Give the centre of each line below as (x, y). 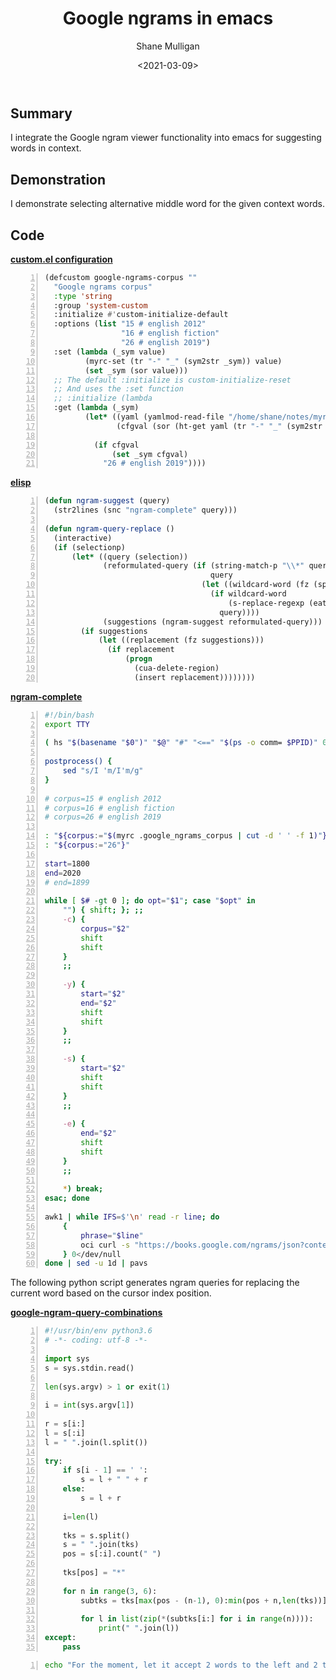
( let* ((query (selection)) (130, 557)
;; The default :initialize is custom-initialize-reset (172, 380)
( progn (138, 659)
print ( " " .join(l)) (139, 1628)
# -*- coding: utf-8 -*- (96, 1340)
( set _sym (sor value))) (136, 370)
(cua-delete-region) (177, 668)
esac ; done (67, 1198)
